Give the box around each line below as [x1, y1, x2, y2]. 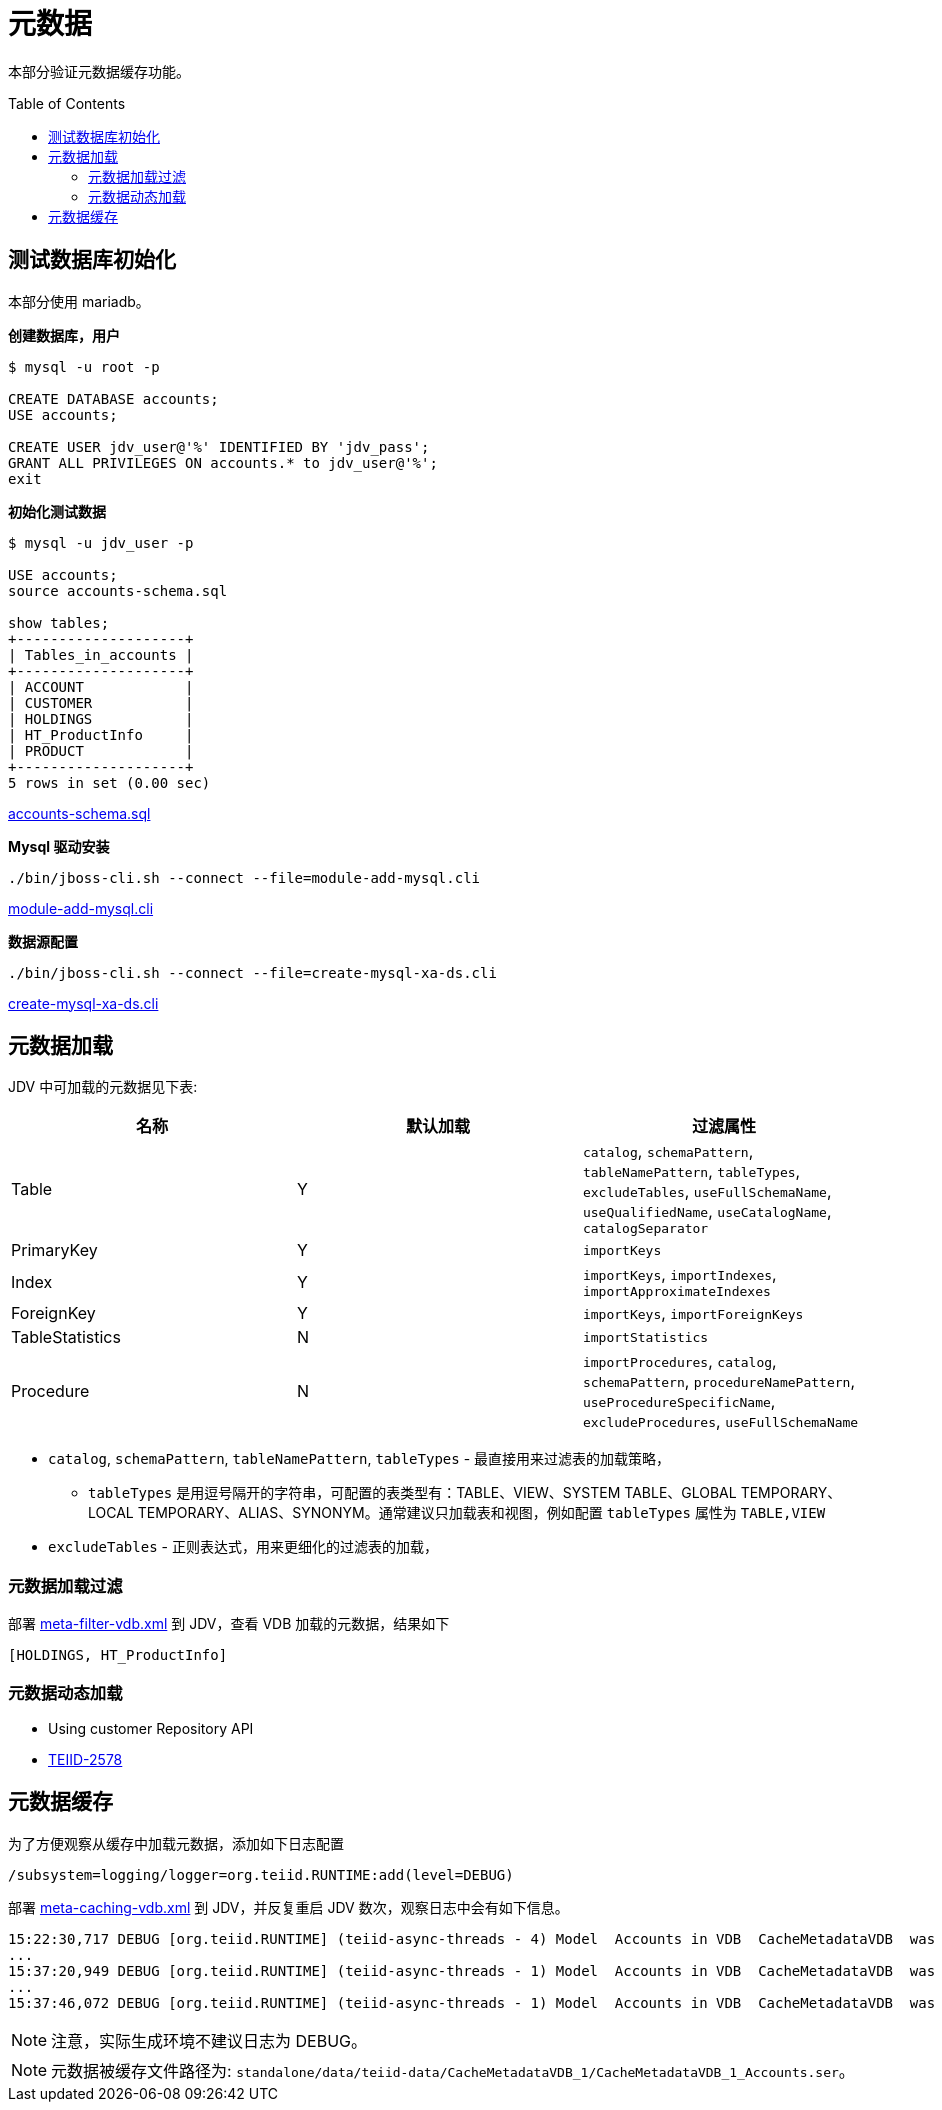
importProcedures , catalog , [582, 1351, 777, 1372]
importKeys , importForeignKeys [582, 1303, 804, 1324]
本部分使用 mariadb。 [8, 292, 150, 310]
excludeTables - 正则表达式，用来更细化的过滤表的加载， [48, 1538, 438, 1556]
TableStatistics [11, 1327, 121, 1348]
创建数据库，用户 [8, 326, 120, 344]
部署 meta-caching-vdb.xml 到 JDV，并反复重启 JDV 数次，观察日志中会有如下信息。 [8, 1898, 569, 1916]
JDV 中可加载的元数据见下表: [8, 1078, 198, 1096]
